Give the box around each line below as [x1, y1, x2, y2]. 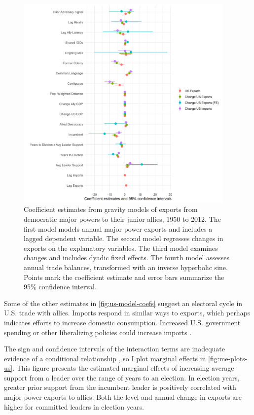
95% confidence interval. [24, 281, 97, 292]
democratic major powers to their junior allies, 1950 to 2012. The [24, 213, 221, 224]
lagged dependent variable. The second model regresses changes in [24, 233, 223, 243]
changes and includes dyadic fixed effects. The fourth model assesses [24, 252, 230, 263]
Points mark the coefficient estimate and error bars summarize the [24, 272, 224, 282]
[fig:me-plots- [208, 353, 248, 363]
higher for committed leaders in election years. [4, 401, 144, 412]
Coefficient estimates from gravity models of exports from [24, 204, 198, 214]
